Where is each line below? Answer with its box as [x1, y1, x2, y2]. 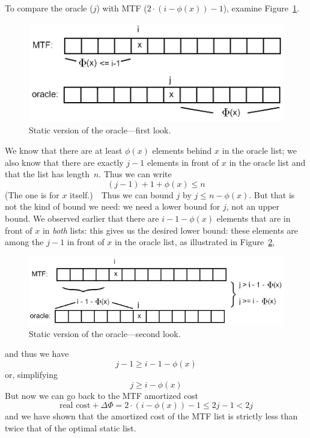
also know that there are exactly [5, 156, 124, 168]
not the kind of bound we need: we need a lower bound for [5, 200, 220, 213]
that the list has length [5, 168, 90, 180]
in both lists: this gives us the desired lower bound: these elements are [42, 224, 299, 236]
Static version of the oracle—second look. [29, 327, 181, 339]
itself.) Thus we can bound [70, 188, 174, 201]
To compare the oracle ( [5, 2, 93, 14]
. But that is [249, 188, 295, 201]
